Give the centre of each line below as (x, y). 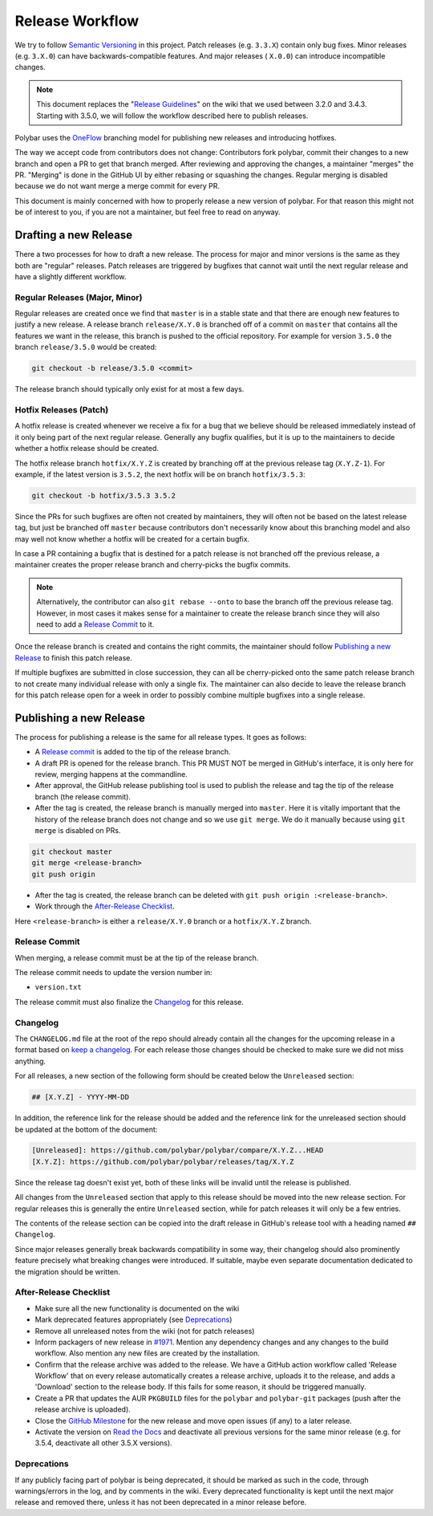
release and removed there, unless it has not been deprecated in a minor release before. (161, 1502)
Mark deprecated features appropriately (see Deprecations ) (134, 1319)
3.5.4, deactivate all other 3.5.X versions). (103, 1443)
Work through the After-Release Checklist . (105, 906)
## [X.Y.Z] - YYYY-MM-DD (81, 1097)
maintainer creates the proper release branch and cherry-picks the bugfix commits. (153, 565)
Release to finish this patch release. (73, 657)
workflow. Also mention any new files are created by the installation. (147, 1353)
